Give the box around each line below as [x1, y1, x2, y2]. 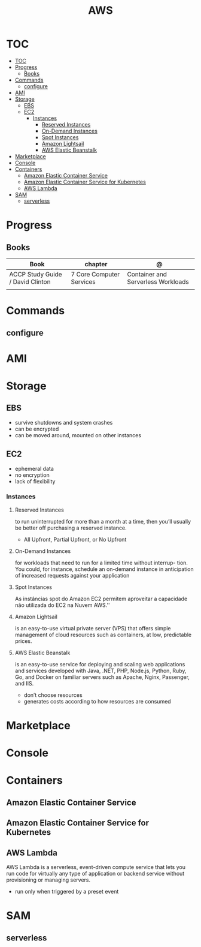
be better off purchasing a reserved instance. [14, 524, 127, 531]
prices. [14, 637, 32, 645]
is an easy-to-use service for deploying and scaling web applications [14, 660, 185, 668]
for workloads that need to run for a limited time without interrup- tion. [14, 559, 188, 566]
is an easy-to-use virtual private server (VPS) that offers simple [14, 624, 172, 632]
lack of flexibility [14, 477, 56, 485]
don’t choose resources [23, 691, 83, 699]
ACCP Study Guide [9, 270, 62, 278]
